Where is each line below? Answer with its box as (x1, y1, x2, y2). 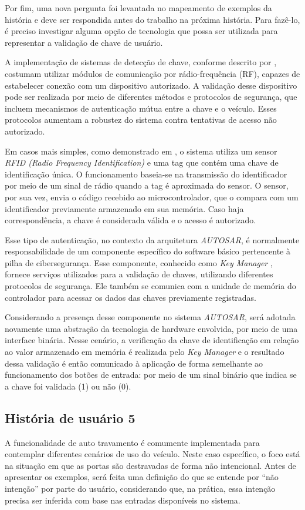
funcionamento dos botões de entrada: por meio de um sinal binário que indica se (5, 368, 297, 381)
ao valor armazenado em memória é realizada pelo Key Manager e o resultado (5, 345, 284, 358)
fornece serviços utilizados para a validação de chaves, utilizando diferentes (5, 268, 273, 280)
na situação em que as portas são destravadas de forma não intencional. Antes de (5, 459, 296, 471)
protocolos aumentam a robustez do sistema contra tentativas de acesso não (5, 113, 277, 126)
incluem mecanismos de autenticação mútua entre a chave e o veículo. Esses (5, 102, 277, 114)
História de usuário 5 (5, 408, 135, 427)
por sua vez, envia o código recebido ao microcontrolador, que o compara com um (5, 190, 299, 203)
